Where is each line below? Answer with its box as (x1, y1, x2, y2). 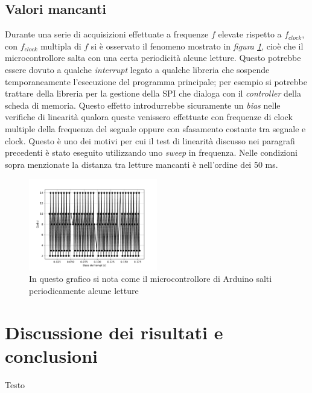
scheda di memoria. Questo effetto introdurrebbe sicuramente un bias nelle (5, 98, 281, 111)
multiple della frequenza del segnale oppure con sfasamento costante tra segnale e (5, 122, 306, 135)
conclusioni (5, 343, 98, 368)
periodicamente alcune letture (29, 284, 139, 296)
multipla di (40, 39, 81, 52)
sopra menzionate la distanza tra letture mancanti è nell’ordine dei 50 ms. (5, 158, 278, 170)
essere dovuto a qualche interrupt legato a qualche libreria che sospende (5, 63, 270, 75)
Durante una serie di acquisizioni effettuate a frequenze (5, 28, 209, 40)
